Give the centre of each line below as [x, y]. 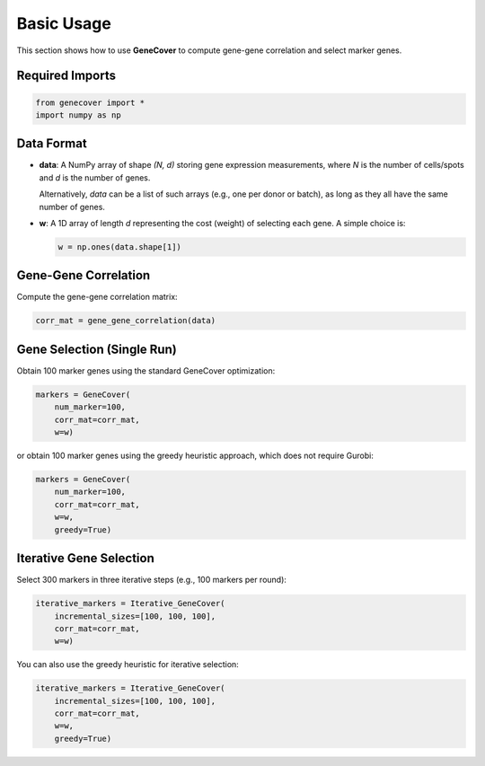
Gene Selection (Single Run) [97, 349]
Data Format [52, 144]
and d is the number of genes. [95, 177]
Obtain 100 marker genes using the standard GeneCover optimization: [146, 370]
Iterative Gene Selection [85, 558]
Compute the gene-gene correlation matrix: [97, 297]
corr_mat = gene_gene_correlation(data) [125, 321]
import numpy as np [78, 115]
